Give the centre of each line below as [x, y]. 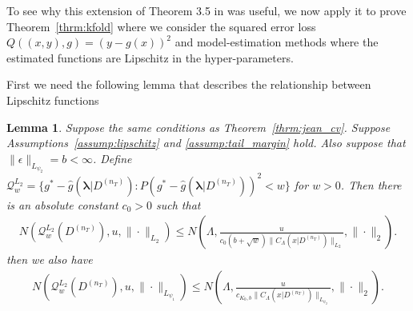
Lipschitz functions [53, 100]
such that [178, 204]
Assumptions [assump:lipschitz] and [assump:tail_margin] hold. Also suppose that [206, 143]
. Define [112, 158]
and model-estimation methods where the [277, 42]
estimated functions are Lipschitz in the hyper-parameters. [150, 57]
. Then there [371, 184]
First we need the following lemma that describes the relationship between [189, 84]
